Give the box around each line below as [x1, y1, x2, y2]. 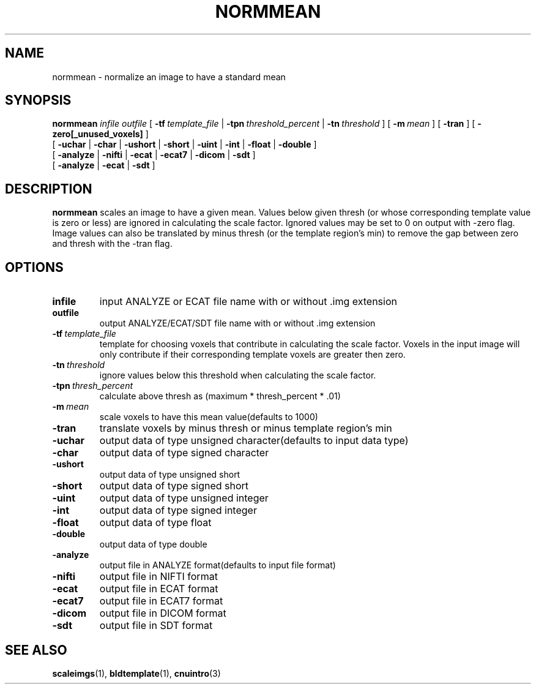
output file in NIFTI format [99, 570, 218, 583]
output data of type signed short [99, 480, 249, 492]
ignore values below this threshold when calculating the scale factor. [99, 370, 376, 381]
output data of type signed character [99, 446, 269, 459]
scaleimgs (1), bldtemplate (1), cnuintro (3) [52, 668, 221, 679]
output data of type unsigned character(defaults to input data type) [99, 434, 409, 447]
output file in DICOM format [99, 607, 226, 620]
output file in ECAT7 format [99, 595, 223, 608]
